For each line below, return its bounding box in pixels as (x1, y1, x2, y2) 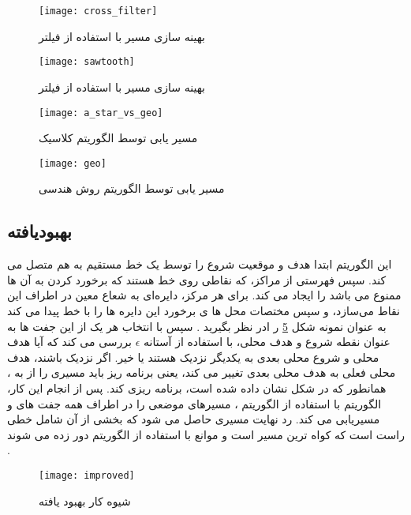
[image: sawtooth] (39, 56, 135, 68)
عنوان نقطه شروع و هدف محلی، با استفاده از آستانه (143, 333, 390, 350)
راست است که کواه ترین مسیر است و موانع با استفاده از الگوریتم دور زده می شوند (7, 426, 405, 442)
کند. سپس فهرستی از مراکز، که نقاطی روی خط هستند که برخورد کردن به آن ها (7, 271, 387, 288)
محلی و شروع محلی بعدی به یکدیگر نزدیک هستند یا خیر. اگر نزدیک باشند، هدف (7, 348, 379, 365)
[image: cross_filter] (39, 6, 158, 17)
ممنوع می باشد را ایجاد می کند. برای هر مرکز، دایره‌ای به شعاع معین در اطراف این (7, 287, 402, 303)
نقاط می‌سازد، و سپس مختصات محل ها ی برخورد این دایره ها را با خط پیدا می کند (7, 302, 400, 318)
